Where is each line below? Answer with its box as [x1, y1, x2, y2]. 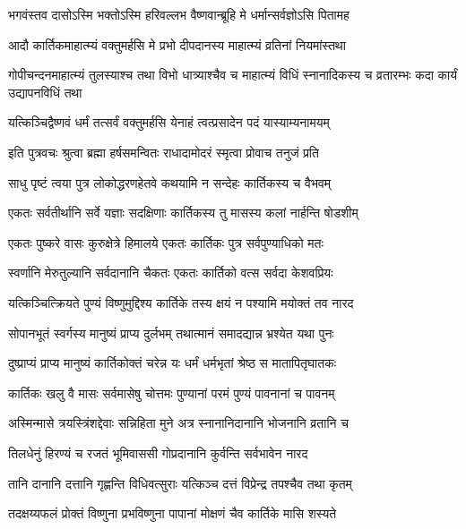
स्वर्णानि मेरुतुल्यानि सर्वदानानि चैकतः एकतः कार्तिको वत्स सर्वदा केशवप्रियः [8, 263, 333, 282]
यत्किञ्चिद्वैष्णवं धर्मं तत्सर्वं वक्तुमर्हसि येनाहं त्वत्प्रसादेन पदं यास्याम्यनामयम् [8, 113, 330, 132]
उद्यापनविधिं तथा [8, 82, 82, 101]
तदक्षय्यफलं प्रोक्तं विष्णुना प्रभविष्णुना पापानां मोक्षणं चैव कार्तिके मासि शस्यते [8, 504, 337, 523]
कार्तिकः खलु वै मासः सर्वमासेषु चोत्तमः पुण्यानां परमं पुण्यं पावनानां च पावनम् [8, 383, 335, 402]
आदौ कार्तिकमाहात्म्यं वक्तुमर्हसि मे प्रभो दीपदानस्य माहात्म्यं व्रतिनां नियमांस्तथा [8, 35, 346, 54]
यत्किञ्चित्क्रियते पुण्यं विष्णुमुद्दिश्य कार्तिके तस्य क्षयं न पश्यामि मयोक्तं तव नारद [8, 293, 354, 311]
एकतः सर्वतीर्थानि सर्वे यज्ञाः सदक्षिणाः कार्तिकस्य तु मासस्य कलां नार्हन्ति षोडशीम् [8, 203, 358, 222]
